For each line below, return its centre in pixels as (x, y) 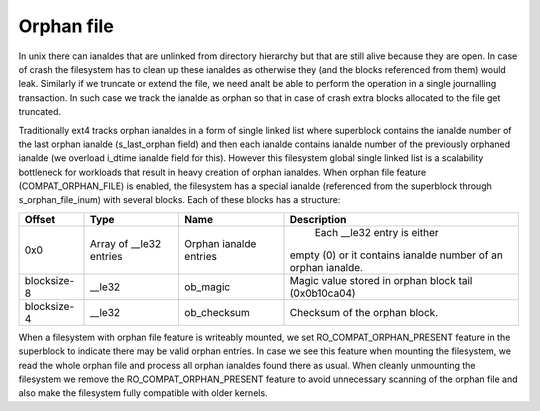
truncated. (40, 112)
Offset (40, 219)
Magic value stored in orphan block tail (381, 280)
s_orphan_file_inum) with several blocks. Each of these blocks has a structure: (179, 200)
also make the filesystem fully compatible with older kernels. (143, 393)
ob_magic (207, 287)
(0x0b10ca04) (322, 293)
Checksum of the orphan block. (364, 312)
